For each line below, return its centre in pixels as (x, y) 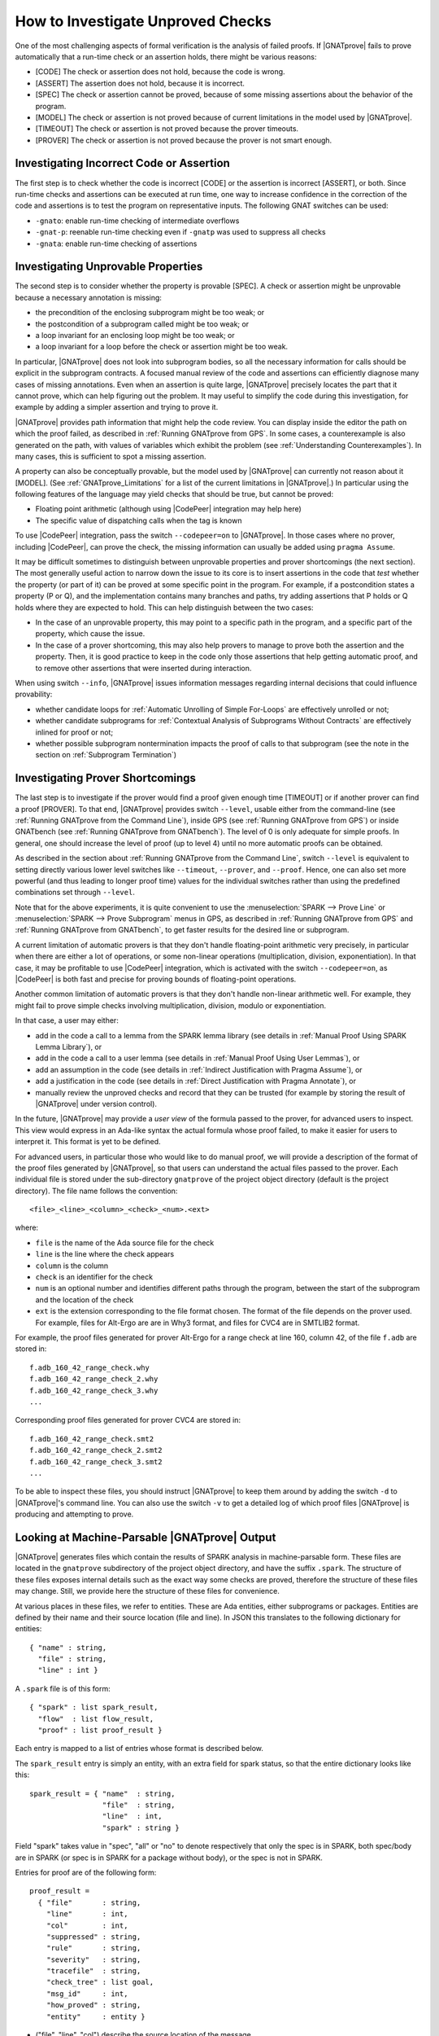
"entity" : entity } (96, 2016)
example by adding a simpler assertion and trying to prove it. (117, 407)
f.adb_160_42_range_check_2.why (94, 1379)
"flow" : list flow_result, (96, 1719)
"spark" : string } (141, 1828)
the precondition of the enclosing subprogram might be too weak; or (150, 313)
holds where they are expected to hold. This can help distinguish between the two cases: (164, 608)
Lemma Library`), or (69, 1047)
